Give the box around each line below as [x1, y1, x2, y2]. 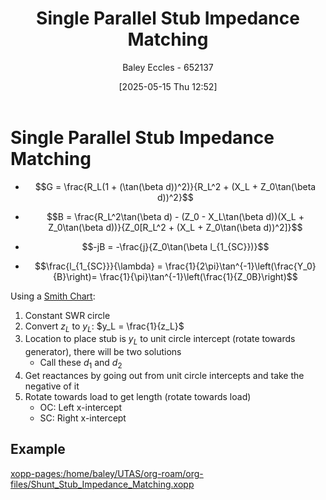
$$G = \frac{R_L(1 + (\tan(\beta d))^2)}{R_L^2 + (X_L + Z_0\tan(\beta [34, 180, 317, 192]
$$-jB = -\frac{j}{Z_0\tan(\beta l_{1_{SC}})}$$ [81, 240, 270, 252]
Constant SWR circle [24, 309, 111, 321]
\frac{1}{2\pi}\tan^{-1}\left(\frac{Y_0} [164, 260, 317, 272]
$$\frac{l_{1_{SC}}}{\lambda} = [34, 260, 163, 272]
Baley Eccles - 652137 [122, 61, 214, 73]
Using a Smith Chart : [10, 290, 96, 302]
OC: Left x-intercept [39, 402, 123, 414]
